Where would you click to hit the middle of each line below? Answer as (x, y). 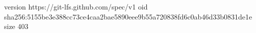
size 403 (16, 26)
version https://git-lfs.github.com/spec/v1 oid (76, 6)
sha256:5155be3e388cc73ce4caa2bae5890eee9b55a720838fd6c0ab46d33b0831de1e (128, 16)
